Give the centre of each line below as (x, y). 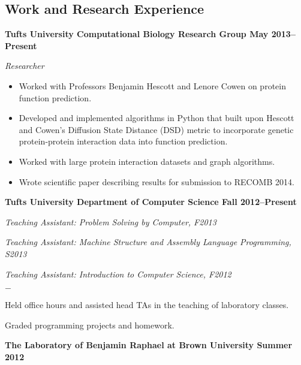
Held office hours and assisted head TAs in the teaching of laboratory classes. (147, 305)
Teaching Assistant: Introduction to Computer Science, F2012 (118, 274)
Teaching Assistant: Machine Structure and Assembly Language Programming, (148, 242)
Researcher (25, 66)
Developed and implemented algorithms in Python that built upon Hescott (156, 118)
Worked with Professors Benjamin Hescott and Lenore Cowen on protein (152, 85)
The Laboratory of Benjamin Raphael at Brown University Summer (149, 345)
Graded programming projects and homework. (90, 325)
